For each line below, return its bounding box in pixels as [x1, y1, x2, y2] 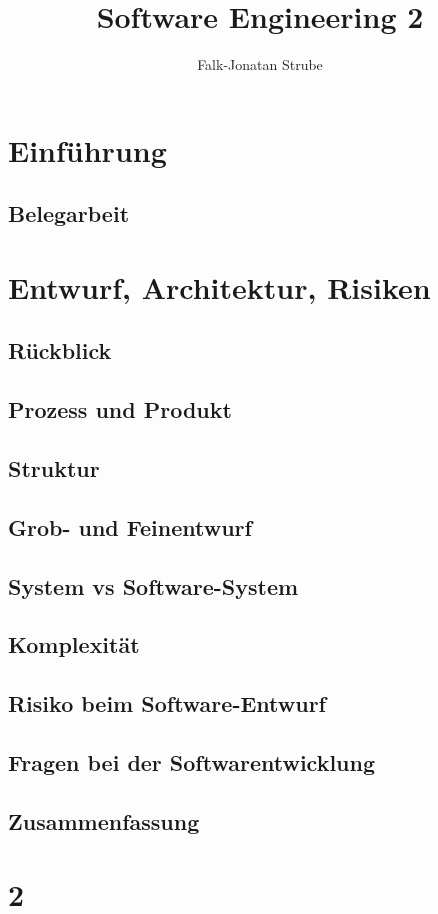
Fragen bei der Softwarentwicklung [8, 746, 376, 777]
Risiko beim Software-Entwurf [8, 688, 326, 719]
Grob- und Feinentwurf [8, 511, 252, 542]
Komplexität [8, 629, 140, 660]
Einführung [8, 129, 167, 170]
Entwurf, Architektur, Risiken [8, 266, 431, 307]
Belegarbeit [8, 198, 130, 229]
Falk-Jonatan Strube [197, 54, 323, 75]
